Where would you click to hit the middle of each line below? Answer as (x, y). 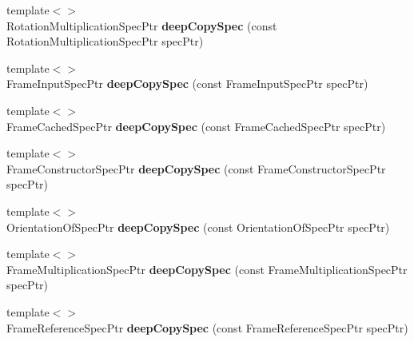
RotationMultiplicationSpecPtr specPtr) (105, 41)
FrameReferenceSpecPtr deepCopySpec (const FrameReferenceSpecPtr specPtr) (207, 327)
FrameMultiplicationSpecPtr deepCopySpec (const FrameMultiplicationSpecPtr (207, 269)
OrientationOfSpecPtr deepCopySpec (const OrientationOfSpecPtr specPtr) (198, 227)
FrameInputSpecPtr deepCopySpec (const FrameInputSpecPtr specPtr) (187, 84)
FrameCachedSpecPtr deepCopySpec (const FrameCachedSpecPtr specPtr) (196, 126)
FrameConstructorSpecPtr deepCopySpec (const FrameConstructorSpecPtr (196, 168)
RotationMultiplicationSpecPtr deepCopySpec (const (142, 25)
